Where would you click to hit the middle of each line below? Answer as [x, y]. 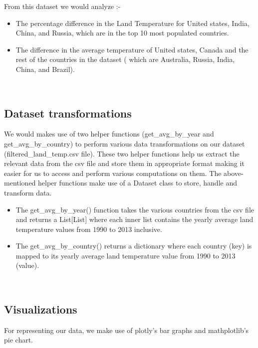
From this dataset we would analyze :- [62, 6]
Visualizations [41, 309]
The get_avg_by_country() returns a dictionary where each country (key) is [134, 246]
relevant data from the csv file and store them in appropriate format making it [124, 163]
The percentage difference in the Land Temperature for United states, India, [132, 23]
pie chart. [18, 340]
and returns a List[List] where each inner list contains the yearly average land [134, 219]
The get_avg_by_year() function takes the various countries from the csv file [135, 209]
